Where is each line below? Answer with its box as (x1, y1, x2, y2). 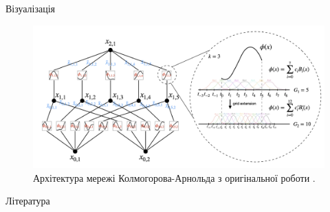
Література (5, 193, 50, 208)
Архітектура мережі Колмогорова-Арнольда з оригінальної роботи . (33, 170, 316, 185)
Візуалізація (5, 1, 56, 15)
